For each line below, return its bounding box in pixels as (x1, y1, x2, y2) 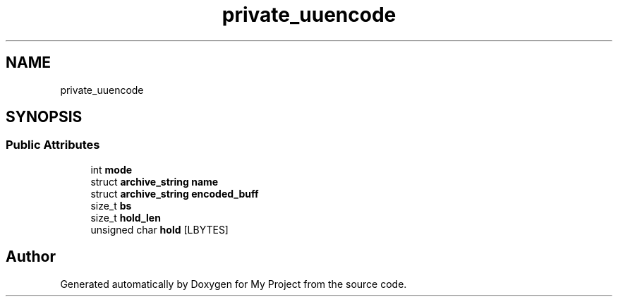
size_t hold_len (90, 211, 161, 224)
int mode (90, 163, 133, 176)
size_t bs (90, 199, 132, 212)
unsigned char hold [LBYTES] (90, 223, 229, 236)
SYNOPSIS (6, 108, 83, 126)
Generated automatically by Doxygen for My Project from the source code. (60, 277, 407, 290)
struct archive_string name (90, 175, 219, 188)
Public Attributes (6, 138, 100, 152)
